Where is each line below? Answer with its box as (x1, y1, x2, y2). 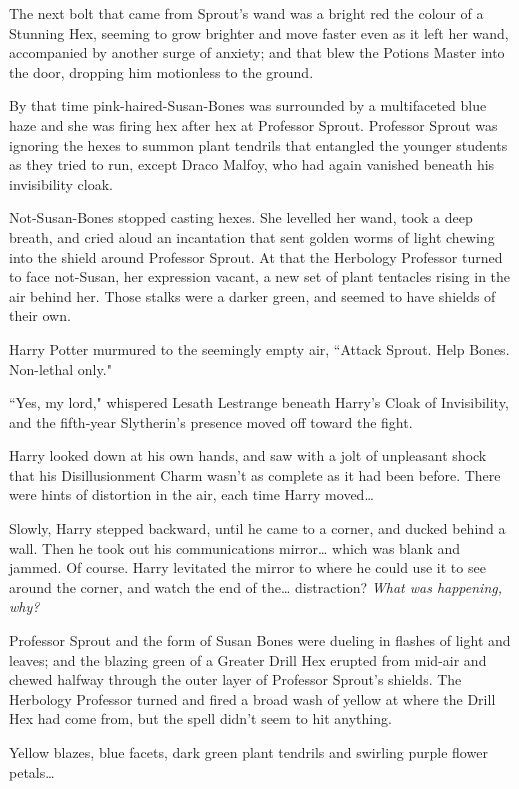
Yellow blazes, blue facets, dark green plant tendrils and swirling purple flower (9, 742, 488, 762)
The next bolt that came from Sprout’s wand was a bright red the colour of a (9, 3, 484, 23)
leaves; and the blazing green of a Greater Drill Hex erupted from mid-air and (9, 649, 487, 670)
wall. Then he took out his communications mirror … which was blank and (9, 537, 461, 558)
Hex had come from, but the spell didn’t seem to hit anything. (9, 708, 392, 729)
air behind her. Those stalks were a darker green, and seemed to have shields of (9, 285, 496, 306)
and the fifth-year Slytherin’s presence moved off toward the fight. (9, 411, 413, 432)
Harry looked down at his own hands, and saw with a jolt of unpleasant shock (9, 445, 487, 466)
